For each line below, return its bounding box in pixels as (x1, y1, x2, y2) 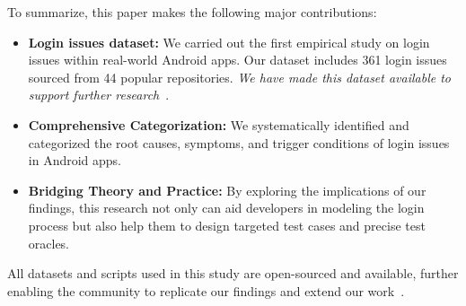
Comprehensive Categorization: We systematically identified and (28, 115, 409, 134)
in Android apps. (28, 151, 122, 170)
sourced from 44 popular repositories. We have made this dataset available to (28, 67, 452, 86)
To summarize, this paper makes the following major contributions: (7, 3, 377, 21)
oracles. (28, 233, 70, 252)
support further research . (28, 85, 170, 104)
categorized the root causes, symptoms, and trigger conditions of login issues (28, 133, 450, 152)
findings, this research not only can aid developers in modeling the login (28, 198, 425, 217)
